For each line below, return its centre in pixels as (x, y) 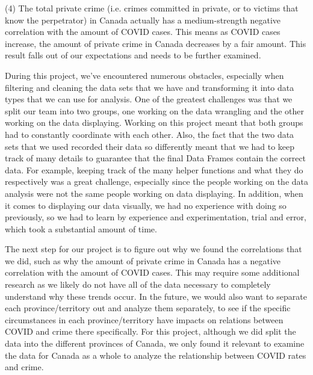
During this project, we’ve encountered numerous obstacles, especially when (144, 75)
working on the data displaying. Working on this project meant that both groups (154, 122)
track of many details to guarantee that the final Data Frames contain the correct (156, 158)
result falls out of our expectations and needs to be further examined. (133, 55)
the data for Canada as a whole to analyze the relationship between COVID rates (156, 355)
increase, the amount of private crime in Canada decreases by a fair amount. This (156, 43)
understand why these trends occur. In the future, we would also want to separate (156, 296)
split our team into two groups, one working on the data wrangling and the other (154, 110)
